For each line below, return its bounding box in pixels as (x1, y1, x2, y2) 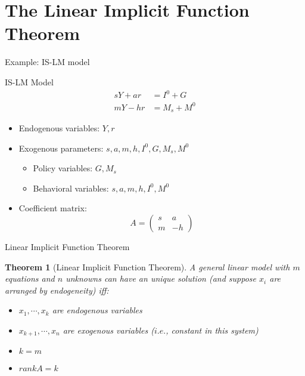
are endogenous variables (52, 304, 142, 316)
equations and (5, 272, 55, 285)
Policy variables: (33, 162, 93, 174)
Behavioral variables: (33, 181, 109, 194)
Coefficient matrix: (18, 202, 87, 214)
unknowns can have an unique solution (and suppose (66, 272, 257, 285)
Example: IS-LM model (5, 56, 90, 68)
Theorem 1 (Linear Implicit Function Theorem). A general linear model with (5, 260, 290, 273)
